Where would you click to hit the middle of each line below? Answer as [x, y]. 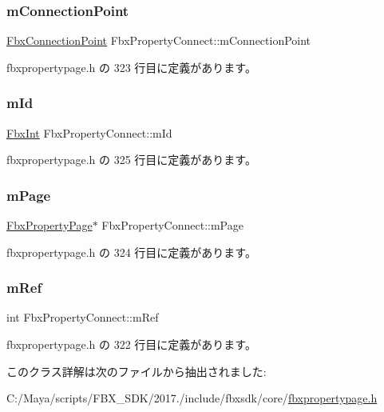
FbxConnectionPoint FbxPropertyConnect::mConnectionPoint [159, 40]
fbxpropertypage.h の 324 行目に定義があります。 [131, 252]
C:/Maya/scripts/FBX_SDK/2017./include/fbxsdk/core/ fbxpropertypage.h [192, 398]
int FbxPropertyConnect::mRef [83, 317]
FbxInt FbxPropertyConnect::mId [89, 132]
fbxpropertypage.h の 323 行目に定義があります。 [131, 67]
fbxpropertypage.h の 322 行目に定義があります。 [131, 344]
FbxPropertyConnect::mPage [172, 225]
